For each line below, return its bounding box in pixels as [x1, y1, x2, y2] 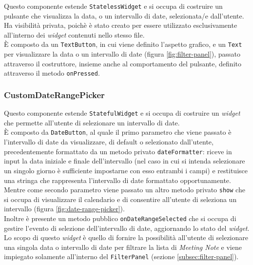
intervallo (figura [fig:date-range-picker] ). [4, 204, 125, 214]
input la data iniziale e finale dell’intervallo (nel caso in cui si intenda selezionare [4, 156, 245, 166]
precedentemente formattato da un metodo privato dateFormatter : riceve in [4, 146, 232, 156]
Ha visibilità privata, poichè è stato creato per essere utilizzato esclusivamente [4, 20, 237, 30]
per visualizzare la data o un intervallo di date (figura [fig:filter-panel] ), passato [4, 49, 241, 59]
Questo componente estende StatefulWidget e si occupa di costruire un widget [4, 108, 240, 118]
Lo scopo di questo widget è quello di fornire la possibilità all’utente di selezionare [4, 232, 248, 243]
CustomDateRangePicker [4, 88, 105, 101]
